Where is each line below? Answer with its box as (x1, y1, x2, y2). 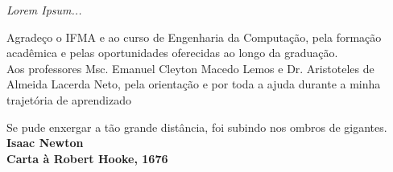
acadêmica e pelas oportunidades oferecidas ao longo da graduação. (6, 44, 338, 61)
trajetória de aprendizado (6, 91, 131, 108)
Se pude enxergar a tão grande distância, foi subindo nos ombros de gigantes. (6, 118, 387, 135)
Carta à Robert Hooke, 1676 (6, 149, 168, 166)
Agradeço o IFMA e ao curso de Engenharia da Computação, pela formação (6, 28, 382, 45)
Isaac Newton (6, 134, 84, 151)
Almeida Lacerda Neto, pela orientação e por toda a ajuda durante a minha (6, 76, 381, 92)
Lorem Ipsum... (6, 2, 82, 18)
